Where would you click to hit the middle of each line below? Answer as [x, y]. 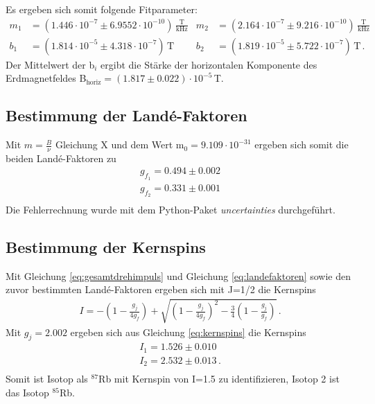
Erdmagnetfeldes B [46, 78]
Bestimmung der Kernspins [106, 246]
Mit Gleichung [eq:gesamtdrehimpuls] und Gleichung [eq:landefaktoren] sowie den [178, 275]
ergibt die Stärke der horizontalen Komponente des [209, 64]
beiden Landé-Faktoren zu [61, 158]
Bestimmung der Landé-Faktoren [127, 115]
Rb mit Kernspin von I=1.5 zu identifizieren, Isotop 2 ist [219, 379]
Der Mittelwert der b [50, 64]
